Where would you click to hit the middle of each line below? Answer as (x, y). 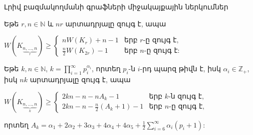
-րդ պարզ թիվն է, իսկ (180, 68)
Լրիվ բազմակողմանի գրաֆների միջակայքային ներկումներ (116, 6)
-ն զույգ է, (186, 96)
